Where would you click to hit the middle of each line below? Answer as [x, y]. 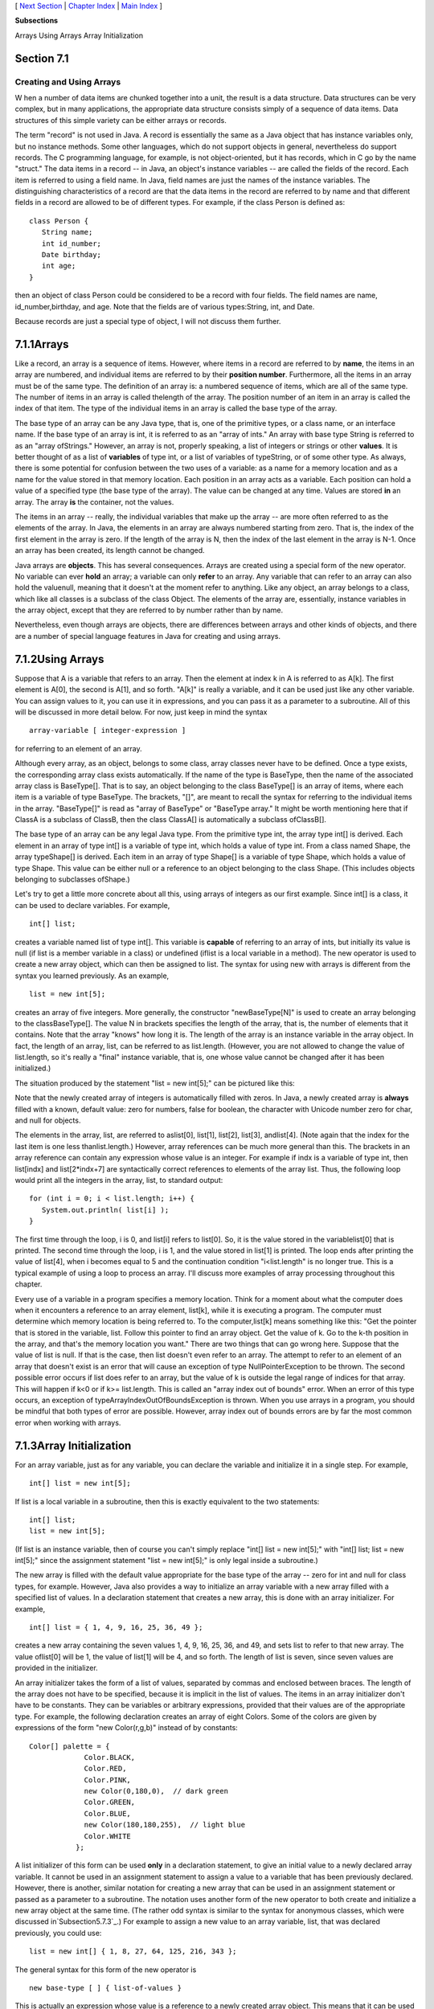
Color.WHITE [108, 1836]
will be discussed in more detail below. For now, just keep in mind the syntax [141, 712]
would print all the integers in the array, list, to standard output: [119, 1180]
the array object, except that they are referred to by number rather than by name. [149, 610]
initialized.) [33, 1068]
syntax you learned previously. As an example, [92, 976]
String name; [67, 232]
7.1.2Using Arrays [59, 659]
